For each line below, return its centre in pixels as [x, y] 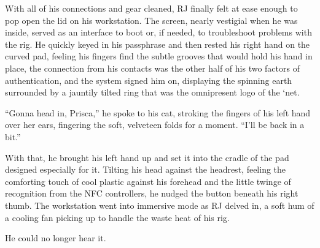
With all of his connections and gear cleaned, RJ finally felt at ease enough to [151, 8]
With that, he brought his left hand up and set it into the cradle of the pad [147, 157]
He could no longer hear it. [56, 238]
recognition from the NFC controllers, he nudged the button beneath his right [152, 193]
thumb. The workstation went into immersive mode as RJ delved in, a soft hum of [160, 205]
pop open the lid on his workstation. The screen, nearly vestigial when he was [151, 20]
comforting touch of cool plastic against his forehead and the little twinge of [148, 181]
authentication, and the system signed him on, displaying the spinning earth [149, 80]
